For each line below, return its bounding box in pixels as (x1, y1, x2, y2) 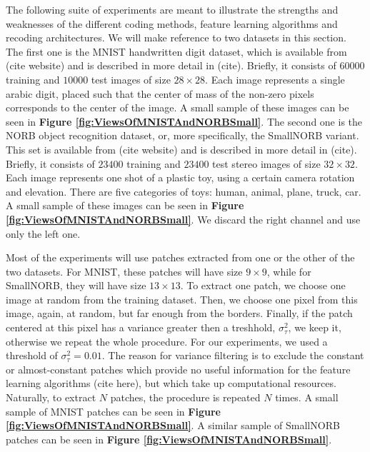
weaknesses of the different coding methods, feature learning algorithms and (6, 16, 338, 31)
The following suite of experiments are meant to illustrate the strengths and (6, 2, 339, 16)
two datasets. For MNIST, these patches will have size (6, 263, 243, 278)
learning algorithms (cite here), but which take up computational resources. (6, 376, 336, 391)
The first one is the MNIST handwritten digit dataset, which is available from (6, 44, 347, 59)
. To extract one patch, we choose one (180, 278, 346, 293)
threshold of (6, 348, 58, 363)
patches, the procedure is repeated (110, 390, 261, 405)
